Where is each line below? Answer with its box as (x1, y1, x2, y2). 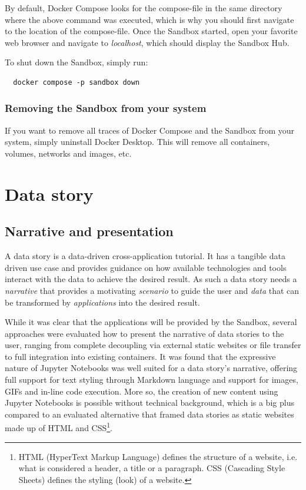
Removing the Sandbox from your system (5, 101, 207, 115)
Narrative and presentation (5, 222, 174, 240)
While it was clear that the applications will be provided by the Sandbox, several (5, 316, 297, 328)
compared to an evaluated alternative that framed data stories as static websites (5, 408, 294, 420)
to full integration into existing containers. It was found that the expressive (5, 350, 276, 362)
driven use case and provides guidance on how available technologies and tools (5, 261, 287, 273)
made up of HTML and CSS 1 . (5, 420, 113, 434)
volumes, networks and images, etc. (5, 147, 132, 159)
